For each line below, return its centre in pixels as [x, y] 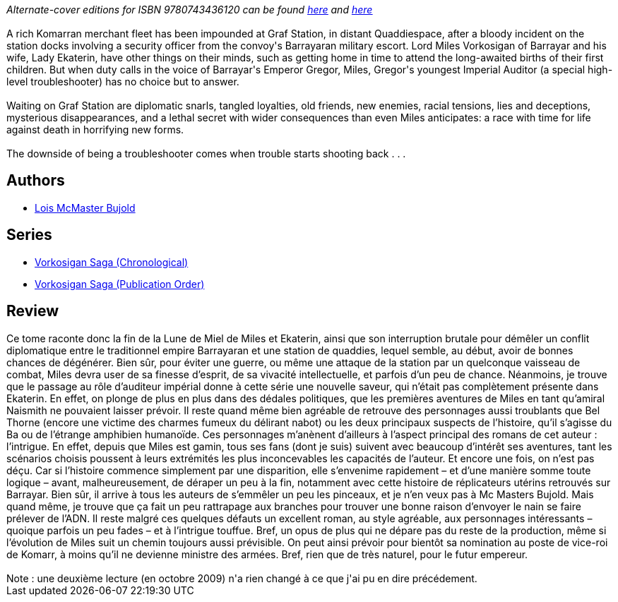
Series [29, 235]
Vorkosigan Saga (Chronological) [112, 262]
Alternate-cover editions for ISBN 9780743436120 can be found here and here [190, 10]
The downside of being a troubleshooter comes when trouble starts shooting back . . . [206, 153]
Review [33, 311]
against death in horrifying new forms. [95, 130]
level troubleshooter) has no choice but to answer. [123, 82]
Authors [36, 181]
